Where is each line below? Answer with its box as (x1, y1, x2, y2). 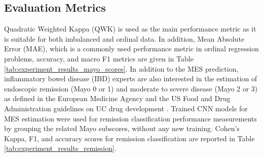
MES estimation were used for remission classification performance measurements (4, 113, 257, 123)
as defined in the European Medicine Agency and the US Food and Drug (4, 93, 231, 104)
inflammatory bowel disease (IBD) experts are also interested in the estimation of (4, 73, 257, 84)
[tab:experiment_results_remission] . (4, 143, 117, 153)
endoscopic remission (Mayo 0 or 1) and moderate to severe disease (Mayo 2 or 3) (4, 83, 258, 93)
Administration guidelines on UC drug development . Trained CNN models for (4, 103, 248, 113)
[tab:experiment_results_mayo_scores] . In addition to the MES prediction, (4, 63, 239, 74)
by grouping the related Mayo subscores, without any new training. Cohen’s (4, 123, 240, 134)
